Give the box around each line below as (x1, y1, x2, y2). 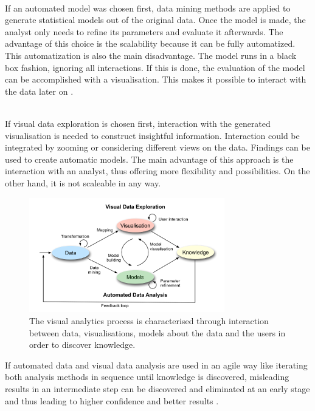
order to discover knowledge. (29, 338, 136, 351)
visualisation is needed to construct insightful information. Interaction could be (5, 129, 300, 141)
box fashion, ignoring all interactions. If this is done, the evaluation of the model (5, 61, 305, 73)
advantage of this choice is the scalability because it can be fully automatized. (5, 37, 296, 50)
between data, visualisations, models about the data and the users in (29, 326, 286, 339)
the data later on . (5, 84, 74, 97)
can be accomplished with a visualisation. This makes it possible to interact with (5, 73, 306, 86)
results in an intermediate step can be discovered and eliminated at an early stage (5, 382, 310, 395)
